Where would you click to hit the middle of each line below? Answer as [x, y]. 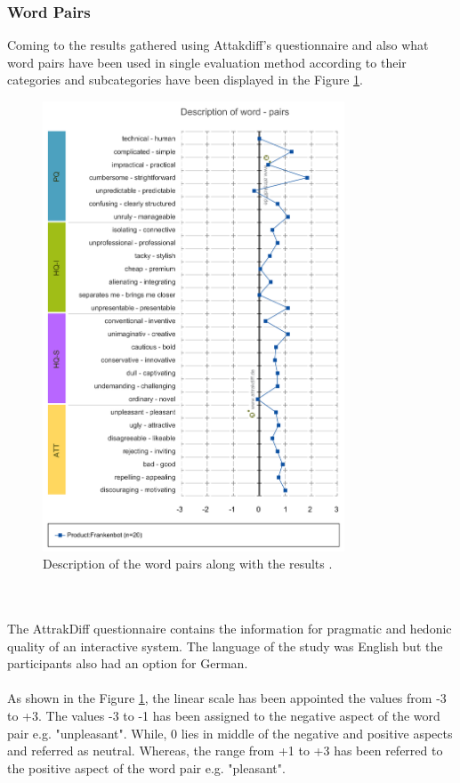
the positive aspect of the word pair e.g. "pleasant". [146, 767]
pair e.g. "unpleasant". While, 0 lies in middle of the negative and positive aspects [230, 733]
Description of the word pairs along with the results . [188, 564]
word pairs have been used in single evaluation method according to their [207, 62]
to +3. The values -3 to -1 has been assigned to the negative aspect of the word [224, 715]
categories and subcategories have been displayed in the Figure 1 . [186, 80]
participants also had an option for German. [128, 663]
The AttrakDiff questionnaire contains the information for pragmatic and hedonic [230, 628]
